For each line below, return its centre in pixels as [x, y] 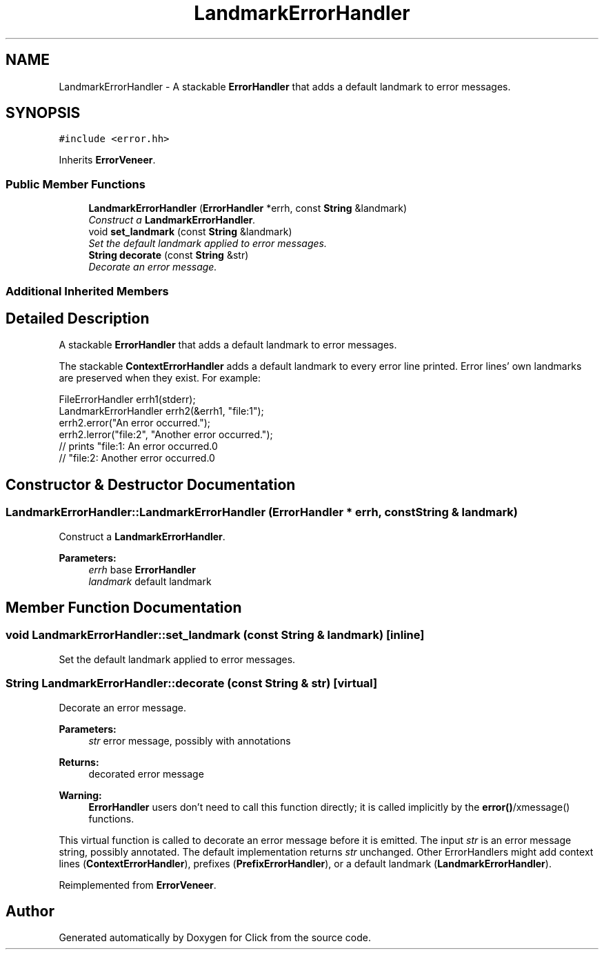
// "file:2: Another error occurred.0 [137, 458]
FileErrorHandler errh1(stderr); [127, 400]
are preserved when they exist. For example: [160, 378]
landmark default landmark [150, 581]
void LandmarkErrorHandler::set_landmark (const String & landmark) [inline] [215, 635]
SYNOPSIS [43, 113]
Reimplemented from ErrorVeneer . [138, 885]
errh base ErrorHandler [142, 569]
